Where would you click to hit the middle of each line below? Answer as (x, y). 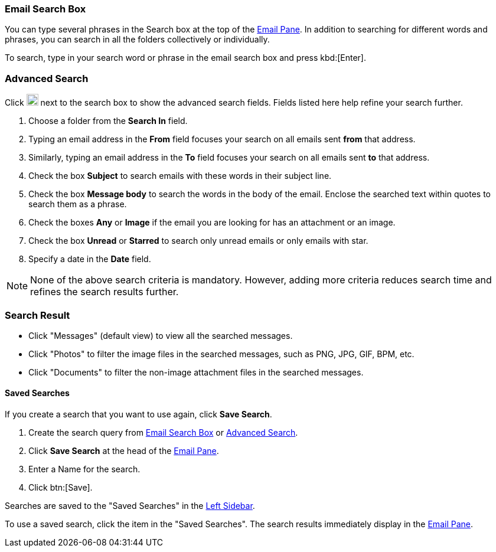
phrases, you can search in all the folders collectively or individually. (137, 40)
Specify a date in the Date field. (90, 259)
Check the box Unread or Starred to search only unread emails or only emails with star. (198, 241)
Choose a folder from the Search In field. (108, 121)
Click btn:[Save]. (61, 488)
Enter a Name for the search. (84, 469)
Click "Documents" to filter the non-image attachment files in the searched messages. (196, 372)
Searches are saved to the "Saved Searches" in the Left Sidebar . (130, 506)
